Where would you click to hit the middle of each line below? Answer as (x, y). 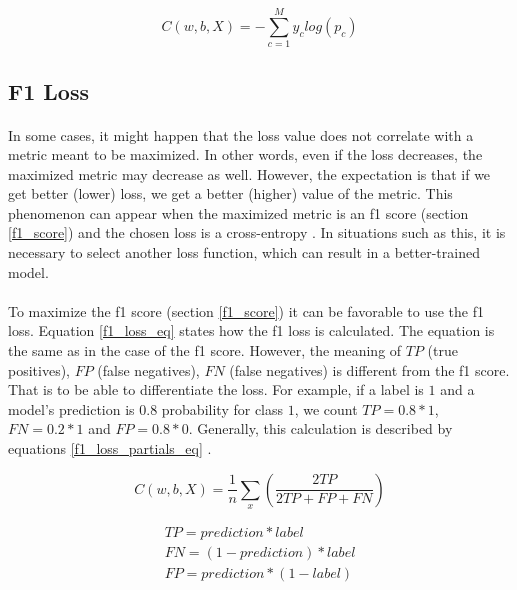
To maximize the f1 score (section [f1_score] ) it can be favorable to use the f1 (246, 310)
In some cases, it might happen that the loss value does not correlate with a (241, 134)
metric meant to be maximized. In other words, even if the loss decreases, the (245, 154)
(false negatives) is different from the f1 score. (369, 369)
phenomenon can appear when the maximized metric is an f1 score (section (238, 212)
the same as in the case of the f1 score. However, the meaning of (205, 350)
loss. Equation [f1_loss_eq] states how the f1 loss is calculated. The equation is (251, 330)
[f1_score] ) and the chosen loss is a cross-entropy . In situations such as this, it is (257, 232)
